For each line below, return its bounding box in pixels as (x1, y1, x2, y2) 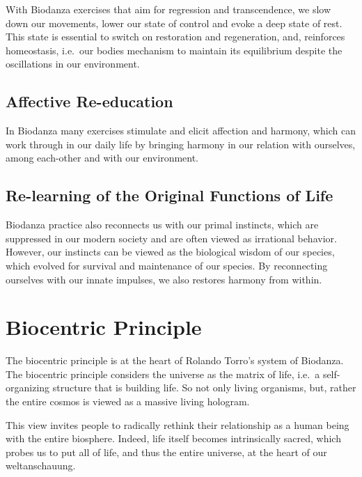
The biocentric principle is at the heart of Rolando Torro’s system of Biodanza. (6, 353, 344, 368)
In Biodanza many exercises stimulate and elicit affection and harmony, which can (6, 123, 356, 138)
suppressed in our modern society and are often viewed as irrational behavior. (6, 230, 337, 245)
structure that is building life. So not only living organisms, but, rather (52, 380, 356, 395)
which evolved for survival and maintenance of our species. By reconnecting (6, 258, 328, 272)
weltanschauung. (6, 458, 76, 473)
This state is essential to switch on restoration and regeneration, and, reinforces (6, 29, 345, 44)
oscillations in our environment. (6, 56, 140, 71)
